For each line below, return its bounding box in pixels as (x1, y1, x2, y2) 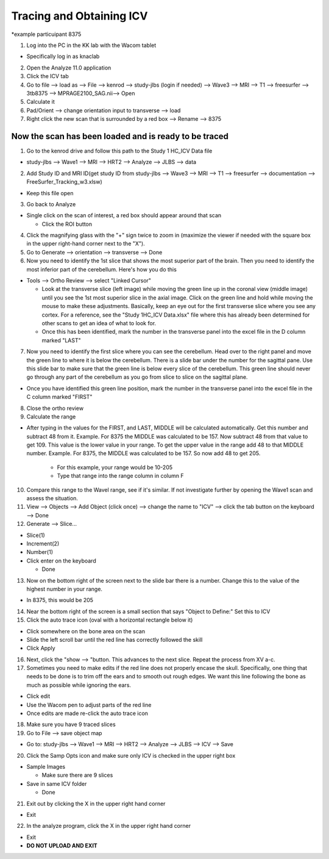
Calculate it (26, 98, 55, 106)
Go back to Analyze (26, 200, 76, 207)
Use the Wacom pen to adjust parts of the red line (26, 701, 152, 708)
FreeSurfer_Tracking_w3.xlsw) (26, 178, 103, 185)
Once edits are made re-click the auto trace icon (26, 710, 149, 717)
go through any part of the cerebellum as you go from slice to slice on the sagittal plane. (26, 373, 248, 381)
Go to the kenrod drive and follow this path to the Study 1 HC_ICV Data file (26, 147, 213, 154)
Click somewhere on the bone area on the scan (26, 627, 146, 634)
